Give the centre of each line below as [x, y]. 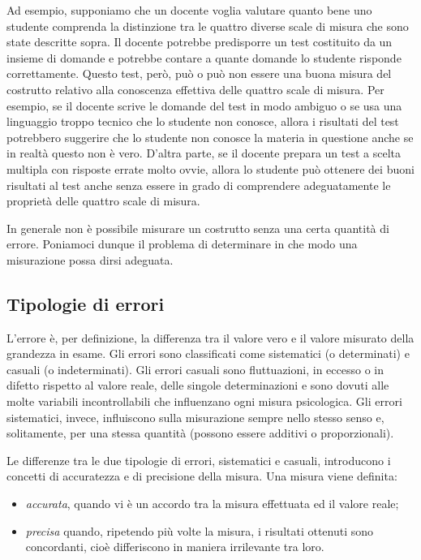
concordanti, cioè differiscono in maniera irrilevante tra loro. [175, 547]
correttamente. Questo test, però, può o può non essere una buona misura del [199, 73]
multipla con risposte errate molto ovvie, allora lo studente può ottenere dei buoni [210, 168]
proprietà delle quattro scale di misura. [103, 201]
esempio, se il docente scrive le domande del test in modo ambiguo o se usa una [204, 105]
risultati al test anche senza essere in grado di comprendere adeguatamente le [199, 185]
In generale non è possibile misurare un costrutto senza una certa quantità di [198, 228]
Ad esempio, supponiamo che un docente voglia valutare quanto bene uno [189, 10]
